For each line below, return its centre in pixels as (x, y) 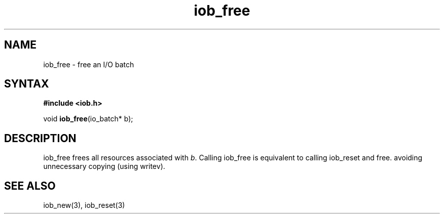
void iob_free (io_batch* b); (88, 119)
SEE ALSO (30, 186)
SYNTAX (27, 84)
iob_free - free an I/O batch (89, 64)
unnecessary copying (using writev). (104, 166)
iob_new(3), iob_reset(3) (84, 205)
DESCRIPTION (40, 138)
